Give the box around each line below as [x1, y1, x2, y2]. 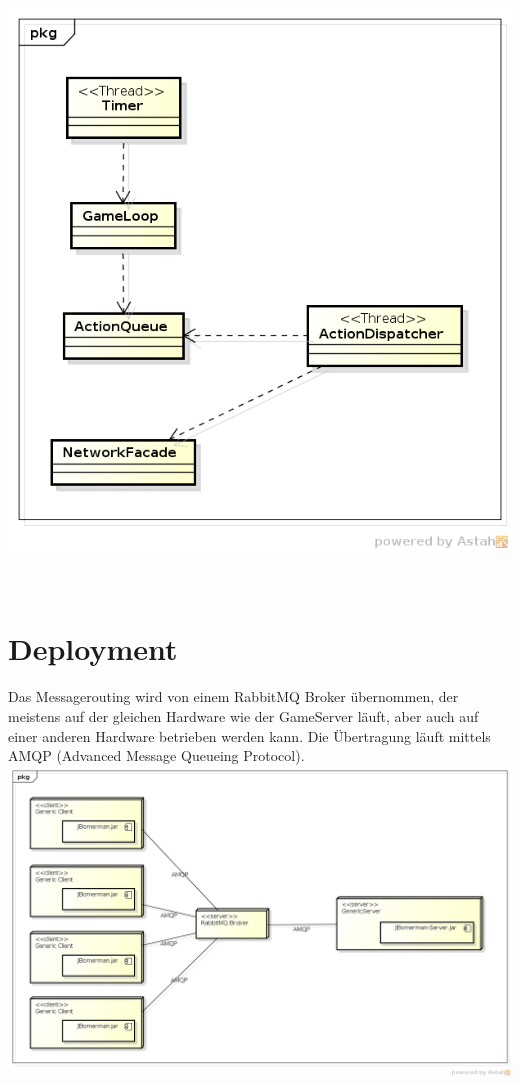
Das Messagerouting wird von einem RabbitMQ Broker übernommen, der [8, 686, 459, 707]
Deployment [8, 628, 178, 669]
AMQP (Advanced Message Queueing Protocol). [8, 745, 305, 766]
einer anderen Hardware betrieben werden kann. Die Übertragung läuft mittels [8, 725, 491, 746]
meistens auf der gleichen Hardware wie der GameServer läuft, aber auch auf [8, 705, 479, 726]
